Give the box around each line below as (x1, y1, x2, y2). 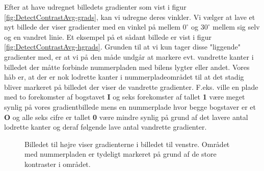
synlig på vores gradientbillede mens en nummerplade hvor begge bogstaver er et (4, 101, 256, 112)
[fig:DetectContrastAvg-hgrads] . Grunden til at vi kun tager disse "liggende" (4, 41, 241, 52)
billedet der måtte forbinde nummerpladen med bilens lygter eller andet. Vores (4, 61, 250, 72)
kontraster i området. (24, 158, 91, 169)
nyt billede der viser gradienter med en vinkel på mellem (4, 21, 180, 32)
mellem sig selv (213, 21, 260, 32)
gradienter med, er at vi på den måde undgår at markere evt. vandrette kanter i (4, 51, 254, 62)
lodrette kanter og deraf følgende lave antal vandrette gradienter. (4, 121, 207, 132)
